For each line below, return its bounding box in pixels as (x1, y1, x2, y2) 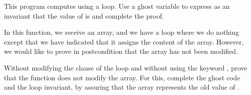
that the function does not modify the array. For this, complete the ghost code (4, 72, 240, 82)
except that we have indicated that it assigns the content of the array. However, (4, 36, 244, 47)
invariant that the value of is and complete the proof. (4, 10, 164, 21)
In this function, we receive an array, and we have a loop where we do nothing (4, 27, 239, 37)
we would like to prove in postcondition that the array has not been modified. (4, 46, 238, 56)
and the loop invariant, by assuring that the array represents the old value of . (4, 82, 240, 92)
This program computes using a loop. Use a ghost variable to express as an (4, 1, 230, 11)
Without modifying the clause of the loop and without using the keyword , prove (4, 62, 248, 72)
